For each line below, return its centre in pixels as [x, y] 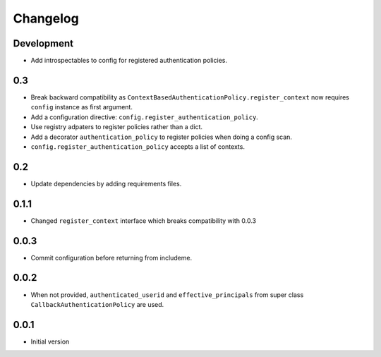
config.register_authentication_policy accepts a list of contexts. [138, 146]
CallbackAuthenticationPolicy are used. [97, 304]
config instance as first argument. [82, 107]
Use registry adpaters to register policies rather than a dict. [116, 127]
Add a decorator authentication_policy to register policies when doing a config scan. [162, 137]
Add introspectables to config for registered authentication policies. [129, 61]
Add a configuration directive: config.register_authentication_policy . [145, 117]
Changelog [46, 18]
